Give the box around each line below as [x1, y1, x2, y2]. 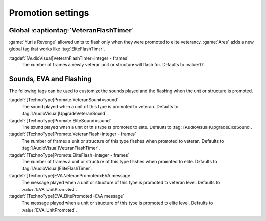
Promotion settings [9, 7, 89, 18]
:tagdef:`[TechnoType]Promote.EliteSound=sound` [9, 117, 112, 123]
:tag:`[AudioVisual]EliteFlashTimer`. [21, 165, 93, 172]
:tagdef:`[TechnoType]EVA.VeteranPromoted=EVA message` [9, 172, 132, 178]
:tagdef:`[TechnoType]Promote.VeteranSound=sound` [9, 96, 119, 103]
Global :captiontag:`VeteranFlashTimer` [9, 26, 134, 34]
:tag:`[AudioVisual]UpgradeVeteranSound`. [21, 111, 108, 117]
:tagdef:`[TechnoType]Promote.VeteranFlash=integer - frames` [9, 131, 136, 137]
